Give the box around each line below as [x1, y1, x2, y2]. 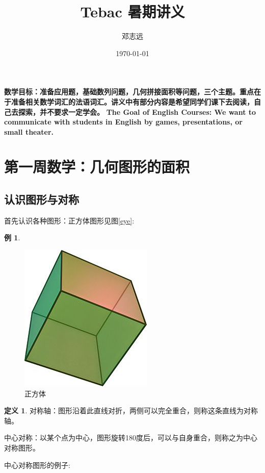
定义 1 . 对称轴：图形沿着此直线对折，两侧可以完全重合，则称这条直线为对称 [4, 405, 258, 416]
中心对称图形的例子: [4, 459, 70, 470]
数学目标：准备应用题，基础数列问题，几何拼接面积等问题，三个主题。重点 [4, 86, 254, 97]
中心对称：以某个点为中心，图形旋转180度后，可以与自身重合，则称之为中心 [4, 432, 257, 443]
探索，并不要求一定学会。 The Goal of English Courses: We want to [18, 106, 256, 117]
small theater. [4, 126, 54, 137]
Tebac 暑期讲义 [80, 1, 185, 22]
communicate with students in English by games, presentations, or [4, 116, 243, 127]
